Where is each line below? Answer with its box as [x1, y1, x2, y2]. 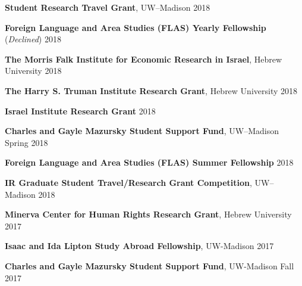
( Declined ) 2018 [5, 33, 61, 45]
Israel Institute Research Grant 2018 [5, 104, 156, 117]
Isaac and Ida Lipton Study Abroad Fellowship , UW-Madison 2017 [5, 240, 274, 252]
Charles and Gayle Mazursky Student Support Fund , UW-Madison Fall [5, 259, 294, 272]
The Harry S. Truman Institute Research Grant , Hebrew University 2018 [5, 84, 298, 97]
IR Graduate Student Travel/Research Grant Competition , [5, 176, 252, 188]
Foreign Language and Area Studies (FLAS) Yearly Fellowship [5, 21, 266, 33]
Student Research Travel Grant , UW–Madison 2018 [5, 1, 210, 13]
